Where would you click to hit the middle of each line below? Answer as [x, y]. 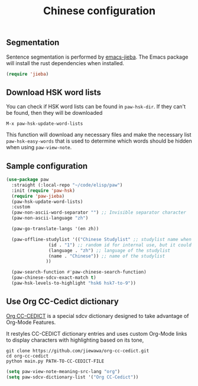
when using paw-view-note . [39, 147]
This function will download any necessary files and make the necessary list [99, 135]
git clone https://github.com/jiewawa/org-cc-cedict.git [78, 350]
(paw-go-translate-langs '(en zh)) [55, 229]
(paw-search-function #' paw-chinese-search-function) [79, 272]
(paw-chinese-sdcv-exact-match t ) [54, 278]
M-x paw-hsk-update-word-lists [45, 124]
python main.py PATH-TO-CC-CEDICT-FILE [55, 361]
